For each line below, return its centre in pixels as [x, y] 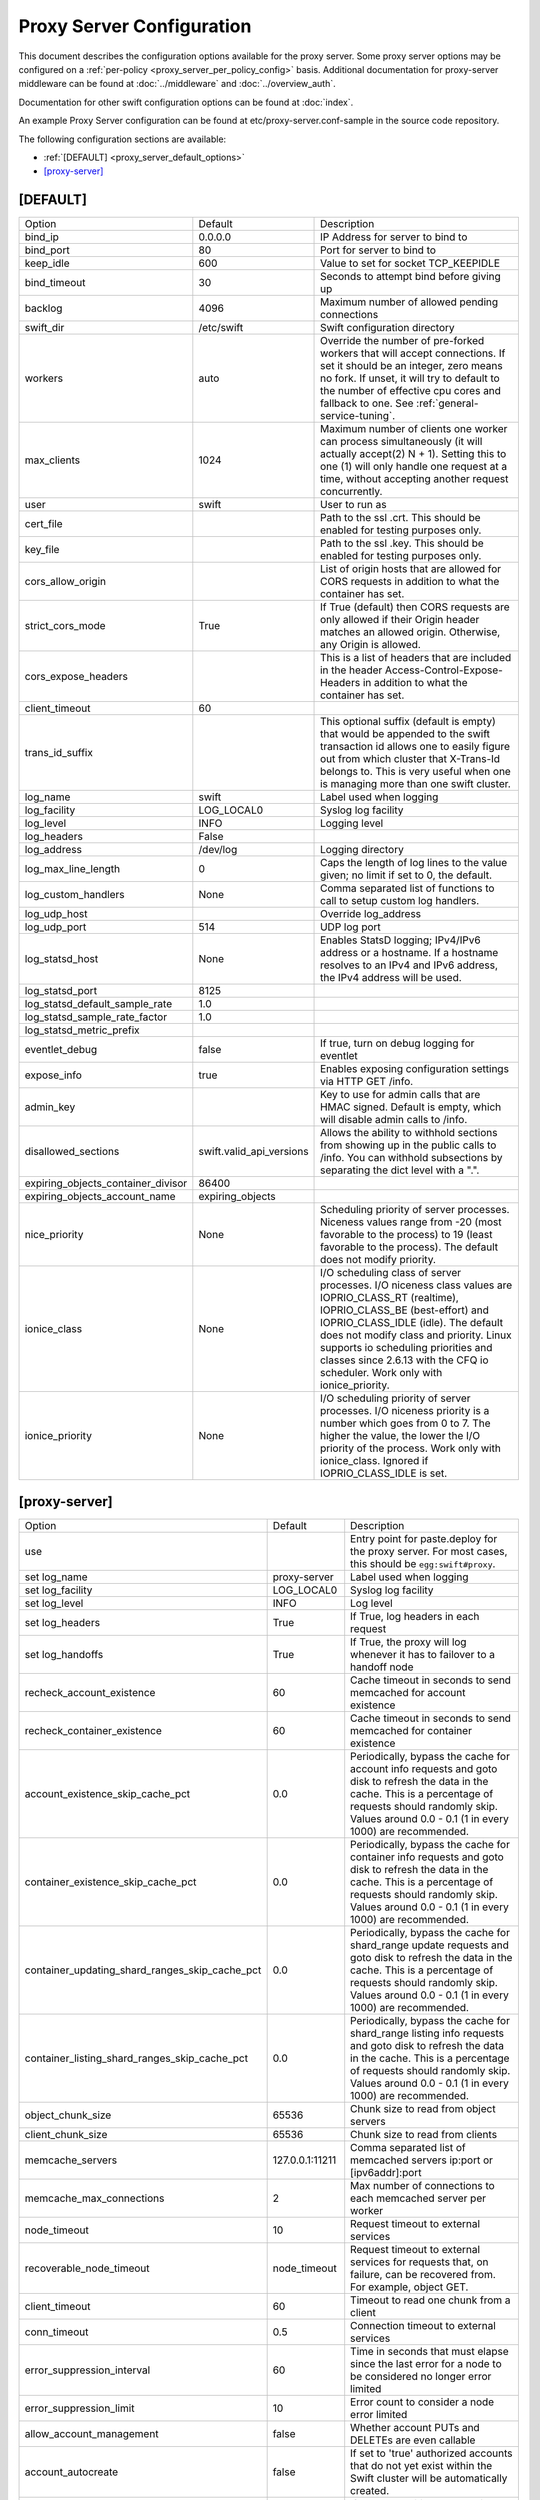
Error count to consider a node [422, 2402]
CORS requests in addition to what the [410, 582]
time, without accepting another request [414, 479]
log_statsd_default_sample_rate [98, 1004]
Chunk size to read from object [423, 2108]
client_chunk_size [66, 2134]
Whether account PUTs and [415, 2427]
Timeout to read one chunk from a [430, 2300]
